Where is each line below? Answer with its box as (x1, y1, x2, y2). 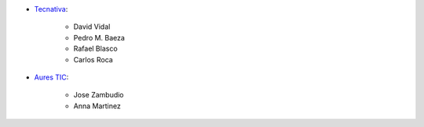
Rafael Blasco (73, 44, 118, 54)
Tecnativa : (34, 5, 68, 13)
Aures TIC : (34, 72, 69, 82)
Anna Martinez (73, 101, 121, 111)
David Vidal (73, 22, 111, 31)
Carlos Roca (73, 55, 113, 64)
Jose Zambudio (73, 90, 125, 100)
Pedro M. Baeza (73, 33, 126, 42)
